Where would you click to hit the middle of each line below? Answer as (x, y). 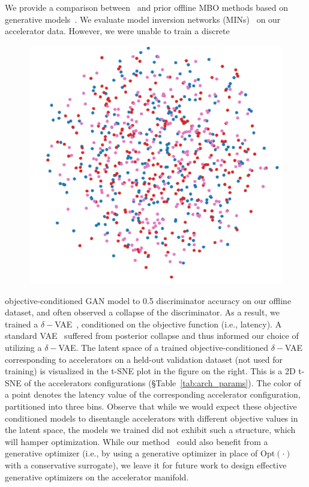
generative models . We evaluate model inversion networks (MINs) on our (143, 19)
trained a (22, 324)
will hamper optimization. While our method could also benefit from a (136, 441)
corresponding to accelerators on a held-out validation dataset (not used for (144, 359)
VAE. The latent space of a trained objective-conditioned (163, 348)
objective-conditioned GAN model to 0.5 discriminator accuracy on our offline (148, 300)
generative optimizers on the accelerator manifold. (97, 477)
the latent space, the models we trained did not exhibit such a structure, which (150, 430)
